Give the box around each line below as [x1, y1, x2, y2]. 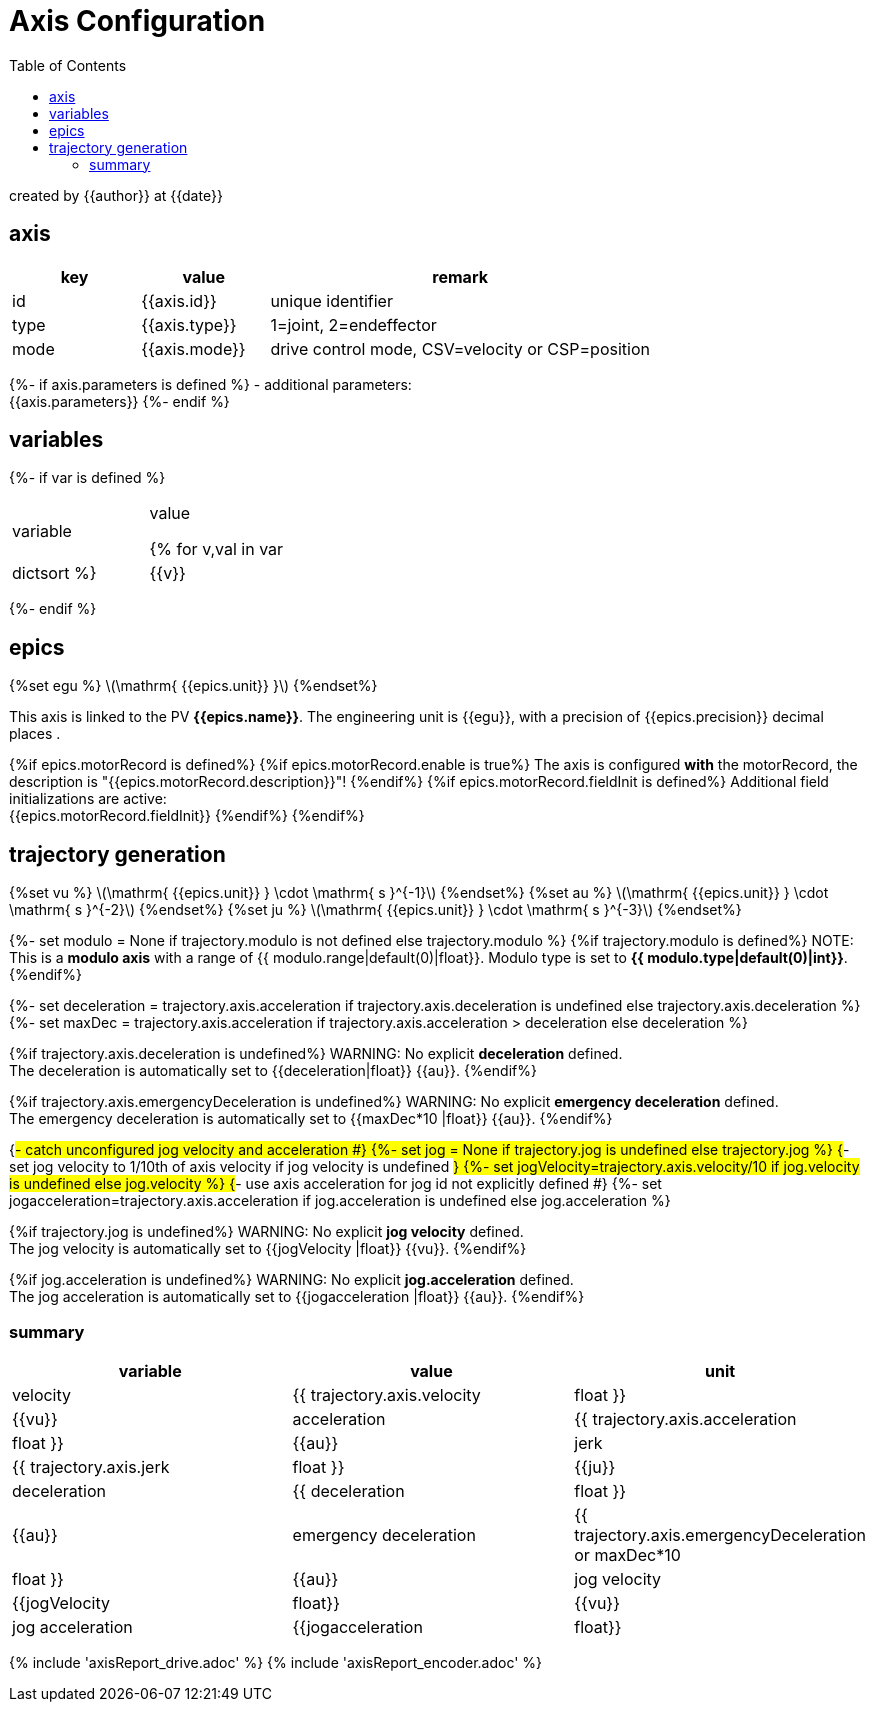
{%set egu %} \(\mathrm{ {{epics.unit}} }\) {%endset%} [9, 677, 378, 695]
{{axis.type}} [141, 314, 237, 335]
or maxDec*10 [574, 1544, 681, 1565]
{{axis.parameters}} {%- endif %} [9, 392, 230, 410]
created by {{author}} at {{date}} [9, 186, 223, 204]
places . [9, 725, 61, 743]
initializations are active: [9, 790, 167, 808]
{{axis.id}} [141, 290, 217, 311]
